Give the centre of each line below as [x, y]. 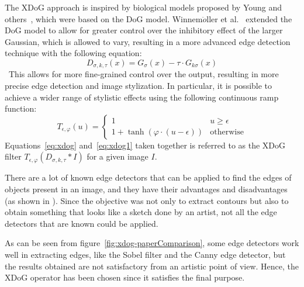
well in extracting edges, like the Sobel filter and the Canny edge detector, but [145, 254]
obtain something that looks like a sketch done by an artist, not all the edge [141, 212]
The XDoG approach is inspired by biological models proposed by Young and [144, 7]
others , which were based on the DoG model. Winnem [104, 18]
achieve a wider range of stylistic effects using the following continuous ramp [142, 97]
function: [21, 108]
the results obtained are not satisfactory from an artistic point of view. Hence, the [152, 266]
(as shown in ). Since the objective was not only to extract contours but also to [147, 200]
